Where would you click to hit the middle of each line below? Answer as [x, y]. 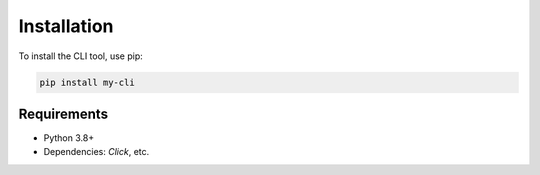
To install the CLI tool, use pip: [81, 56]
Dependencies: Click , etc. [96, 152]
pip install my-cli [87, 82]
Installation [66, 26]
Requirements [63, 113]
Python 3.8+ [69, 138]
